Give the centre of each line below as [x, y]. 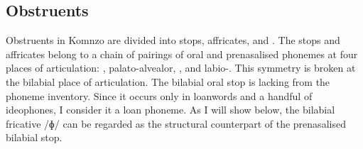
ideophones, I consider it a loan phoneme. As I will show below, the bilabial [170, 110]
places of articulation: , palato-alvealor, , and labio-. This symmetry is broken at [181, 68]
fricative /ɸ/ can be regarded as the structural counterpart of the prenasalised [176, 123]
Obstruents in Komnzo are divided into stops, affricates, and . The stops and [173, 40]
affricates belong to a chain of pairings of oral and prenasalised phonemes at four [182, 54]
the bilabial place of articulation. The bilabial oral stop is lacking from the [168, 81]
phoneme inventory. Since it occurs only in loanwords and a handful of [159, 95]
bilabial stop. [34, 137]
